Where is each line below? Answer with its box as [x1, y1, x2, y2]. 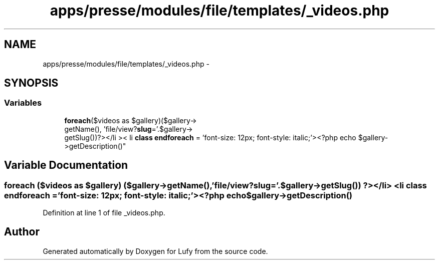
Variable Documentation [4, 159, 128, 172]
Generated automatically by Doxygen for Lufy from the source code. [43, 246, 268, 255]
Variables [4, 98, 42, 108]
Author [4, 225, 40, 238]
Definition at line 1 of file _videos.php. [43, 208, 165, 217]
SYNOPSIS [4, 77, 59, 90]
